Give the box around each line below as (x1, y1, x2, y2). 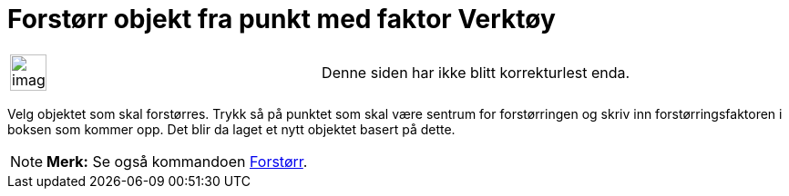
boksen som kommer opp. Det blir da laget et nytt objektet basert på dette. (7, 121, 456, 137)
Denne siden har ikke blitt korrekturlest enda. (322, 63, 630, 82)
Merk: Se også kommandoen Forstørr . (46, 152, 308, 171)
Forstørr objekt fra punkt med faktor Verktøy (7, 4, 556, 34)
